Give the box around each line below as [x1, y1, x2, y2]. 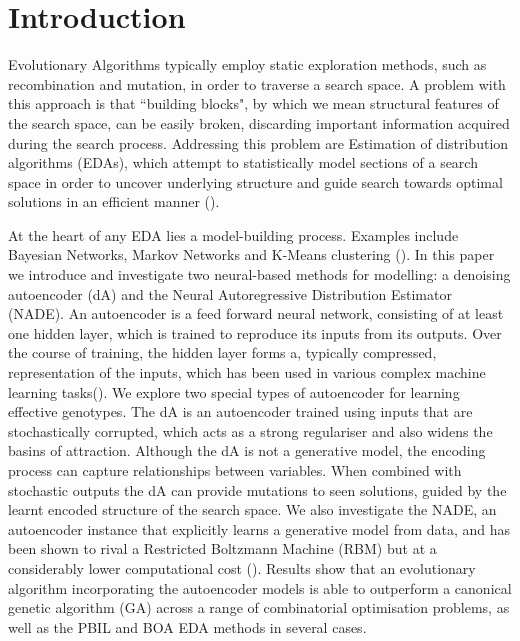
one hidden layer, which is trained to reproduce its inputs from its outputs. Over [8, 322, 502, 343]
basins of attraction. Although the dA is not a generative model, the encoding [8, 440, 486, 461]
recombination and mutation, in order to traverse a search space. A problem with [8, 73, 506, 94]
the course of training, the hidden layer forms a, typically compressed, [8, 342, 437, 363]
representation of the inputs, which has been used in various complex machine [8, 362, 486, 383]
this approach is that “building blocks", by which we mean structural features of [8, 93, 499, 114]
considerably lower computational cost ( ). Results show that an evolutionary [8, 557, 476, 578]
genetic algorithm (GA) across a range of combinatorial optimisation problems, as [8, 597, 510, 618]
